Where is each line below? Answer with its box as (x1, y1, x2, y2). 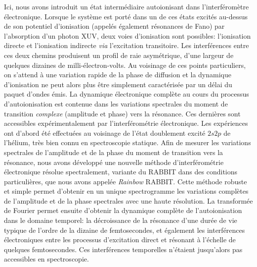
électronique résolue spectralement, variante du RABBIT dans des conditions (4, 166, 238, 177)
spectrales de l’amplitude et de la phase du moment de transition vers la (4, 147, 223, 157)
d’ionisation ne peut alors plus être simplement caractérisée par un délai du (4, 79, 232, 89)
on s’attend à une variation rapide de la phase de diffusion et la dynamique (4, 69, 231, 80)
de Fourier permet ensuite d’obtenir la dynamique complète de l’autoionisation (4, 205, 242, 215)
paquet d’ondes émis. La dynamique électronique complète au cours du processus (4, 89, 249, 99)
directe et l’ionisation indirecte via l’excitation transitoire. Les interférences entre (4, 40, 249, 51)
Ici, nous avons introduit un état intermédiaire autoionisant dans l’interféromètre (4, 1, 249, 11)
